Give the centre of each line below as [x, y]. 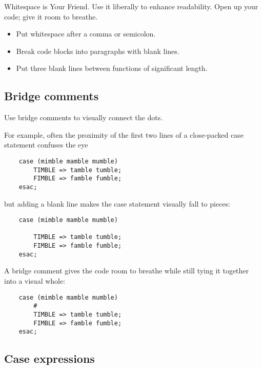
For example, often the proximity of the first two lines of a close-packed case [124, 134]
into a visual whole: [35, 281]
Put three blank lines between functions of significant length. [112, 68]
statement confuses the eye [46, 145]
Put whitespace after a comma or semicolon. [86, 34]
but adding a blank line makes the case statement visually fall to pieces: [117, 203]
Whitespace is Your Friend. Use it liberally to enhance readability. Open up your [131, 6]
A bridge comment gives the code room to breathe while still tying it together [127, 271]
